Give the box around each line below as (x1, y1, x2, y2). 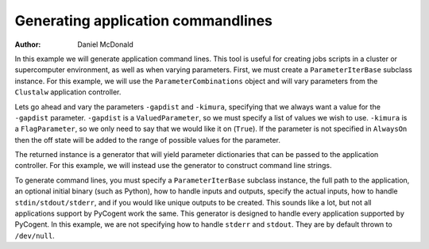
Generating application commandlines (14, 12, 273, 29)
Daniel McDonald (77, 40, 134, 49)
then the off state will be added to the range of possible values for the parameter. (14, 135, 281, 144)
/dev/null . (14, 231, 55, 240)
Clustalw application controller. (14, 87, 122, 97)
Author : (14, 40, 41, 49)
